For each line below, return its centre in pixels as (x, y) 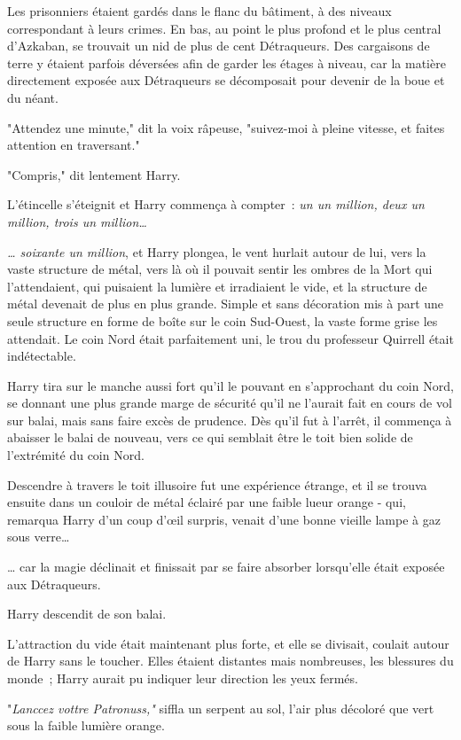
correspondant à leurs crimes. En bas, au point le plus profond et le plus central (224, 28)
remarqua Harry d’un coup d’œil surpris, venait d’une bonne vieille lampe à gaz (224, 519)
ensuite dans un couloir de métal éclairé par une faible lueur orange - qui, (207, 502)
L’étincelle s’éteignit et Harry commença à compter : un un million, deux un (216, 204)
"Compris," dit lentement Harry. (94, 174)
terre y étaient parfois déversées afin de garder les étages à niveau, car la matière (227, 62)
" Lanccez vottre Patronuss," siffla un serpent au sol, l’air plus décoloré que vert (221, 708)
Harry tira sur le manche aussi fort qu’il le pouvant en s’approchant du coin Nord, (230, 385)
